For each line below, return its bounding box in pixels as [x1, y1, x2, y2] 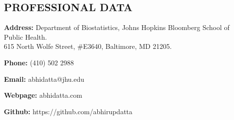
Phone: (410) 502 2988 [4, 57, 74, 67]
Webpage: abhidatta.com [4, 90, 82, 100]
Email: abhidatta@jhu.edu [4, 74, 85, 84]
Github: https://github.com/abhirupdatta [4, 106, 133, 116]
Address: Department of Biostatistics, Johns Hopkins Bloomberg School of [4, 22, 230, 32]
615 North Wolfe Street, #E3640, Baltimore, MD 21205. [4, 41, 172, 51]
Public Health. [4, 31, 47, 42]
